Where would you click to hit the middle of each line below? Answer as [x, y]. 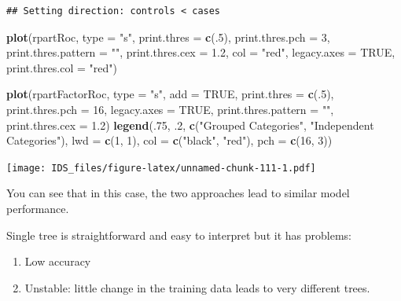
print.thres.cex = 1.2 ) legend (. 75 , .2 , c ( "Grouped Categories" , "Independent [190, 125]
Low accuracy [58, 261]
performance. [38, 208]
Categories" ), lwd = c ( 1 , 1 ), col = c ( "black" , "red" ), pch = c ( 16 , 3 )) [169, 140]
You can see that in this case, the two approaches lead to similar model [178, 193]
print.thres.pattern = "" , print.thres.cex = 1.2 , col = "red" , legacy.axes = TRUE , [201, 52]
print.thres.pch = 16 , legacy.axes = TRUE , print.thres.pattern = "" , [170, 109]
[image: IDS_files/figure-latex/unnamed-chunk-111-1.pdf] [161, 168]
